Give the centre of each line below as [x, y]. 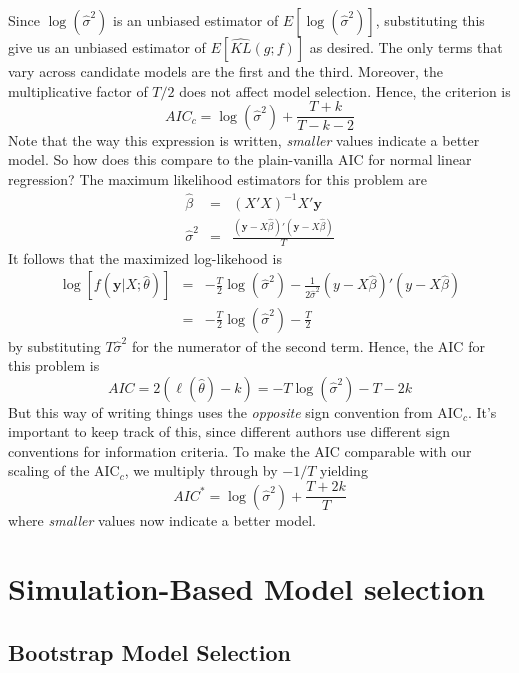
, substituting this [430, 20]
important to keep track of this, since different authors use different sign [229, 431]
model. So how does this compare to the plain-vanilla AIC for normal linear [240, 159]
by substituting [54, 345]
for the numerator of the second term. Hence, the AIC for [308, 345]
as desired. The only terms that [406, 47]
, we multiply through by [201, 470]
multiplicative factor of [78, 90]
